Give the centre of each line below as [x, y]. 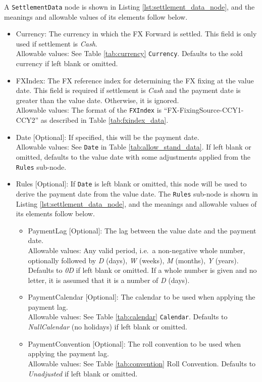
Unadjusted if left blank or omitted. [83, 373]
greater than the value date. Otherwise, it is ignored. [97, 100]
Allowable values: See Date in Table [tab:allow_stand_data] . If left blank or [134, 147]
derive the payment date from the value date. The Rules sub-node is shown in [137, 193]
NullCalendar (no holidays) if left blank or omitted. [108, 327]
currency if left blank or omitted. [67, 63]
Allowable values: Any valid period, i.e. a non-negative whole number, [137, 250]
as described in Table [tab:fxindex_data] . [104, 120]
